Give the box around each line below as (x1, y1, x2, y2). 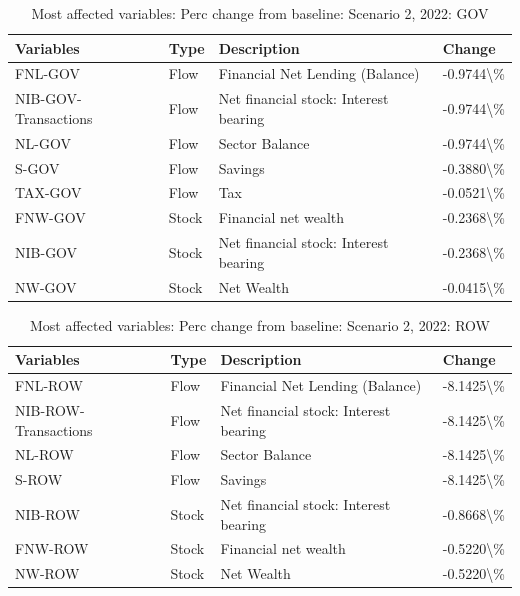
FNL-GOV (15, 63, 81, 84)
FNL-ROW (15, 375, 83, 396)
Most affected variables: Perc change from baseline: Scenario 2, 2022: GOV (31, 3, 489, 23)
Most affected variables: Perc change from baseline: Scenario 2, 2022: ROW (29, 314, 490, 335)
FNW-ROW (15, 538, 89, 559)
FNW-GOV (15, 207, 86, 228)
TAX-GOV (15, 182, 82, 203)
